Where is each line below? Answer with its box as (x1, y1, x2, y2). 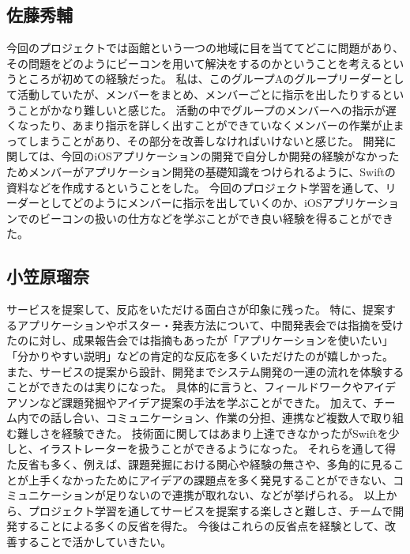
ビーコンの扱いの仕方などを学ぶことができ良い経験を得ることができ (39, 209, 393, 226)
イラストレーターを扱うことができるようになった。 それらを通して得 (39, 440, 397, 457)
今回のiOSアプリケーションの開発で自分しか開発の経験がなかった (61, 148, 400, 164)
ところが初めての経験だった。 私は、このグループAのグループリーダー (17, 70, 382, 87)
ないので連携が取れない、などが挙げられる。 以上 (127, 487, 386, 503)
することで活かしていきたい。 (17, 533, 172, 550)
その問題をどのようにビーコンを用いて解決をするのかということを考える (6, 55, 382, 71)
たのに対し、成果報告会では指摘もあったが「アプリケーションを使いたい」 (6, 332, 393, 349)
